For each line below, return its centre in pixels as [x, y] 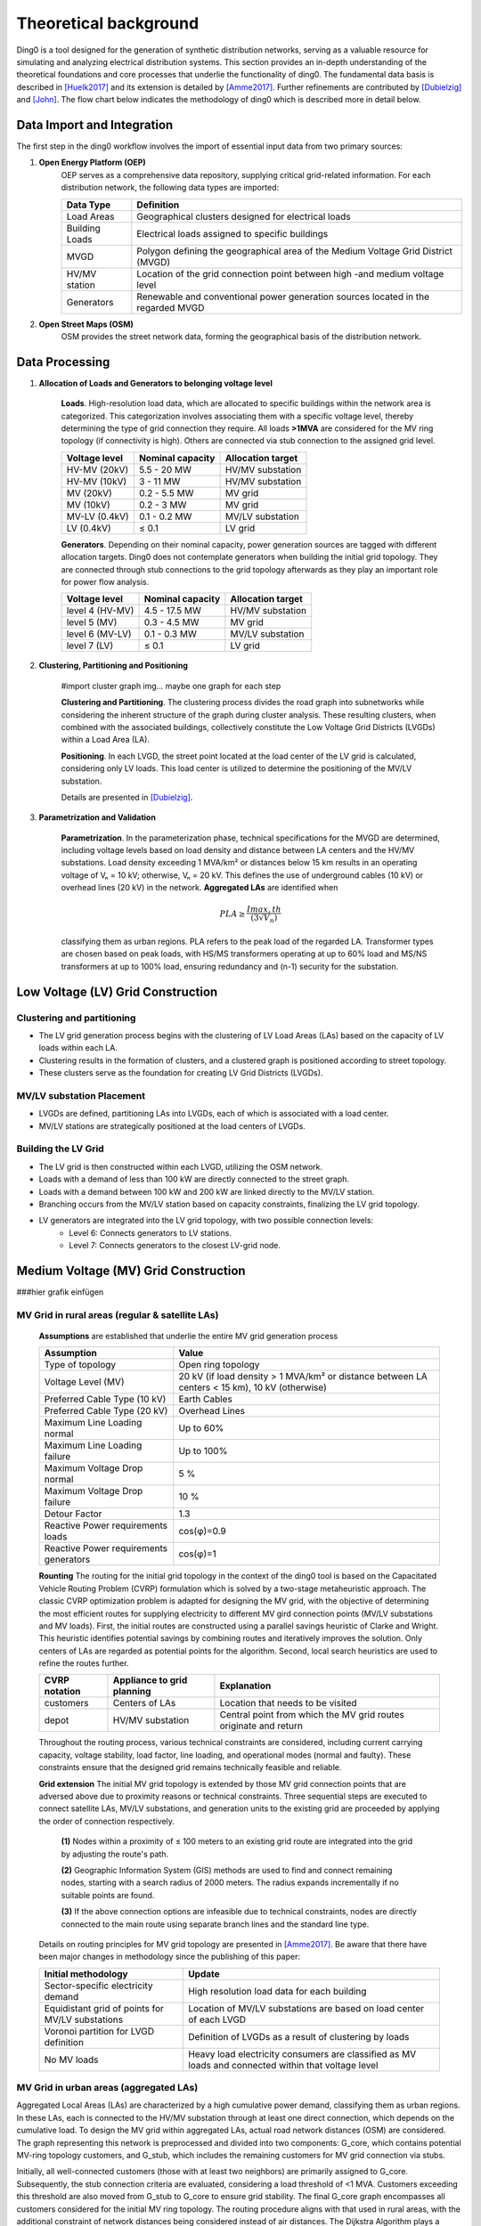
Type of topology [80, 1365]
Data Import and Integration [95, 125]
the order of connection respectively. [107, 1821]
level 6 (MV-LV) [99, 634]
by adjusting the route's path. [115, 1854]
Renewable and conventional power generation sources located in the [283, 297]
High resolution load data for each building [277, 1991]
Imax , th [264, 910]
